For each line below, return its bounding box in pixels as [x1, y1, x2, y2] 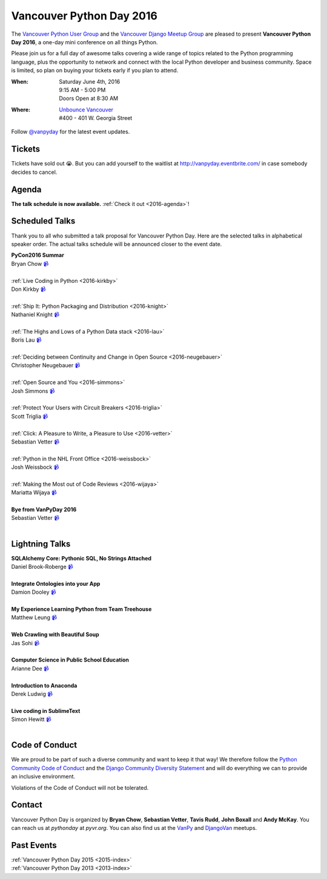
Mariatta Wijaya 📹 [11, 489, 57, 496]
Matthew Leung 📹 [11, 614, 58, 621]
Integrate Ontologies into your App [11, 580, 101, 587]
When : [11, 78, 28, 85]
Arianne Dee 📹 [11, 665, 50, 672]
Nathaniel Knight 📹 [11, 311, 60, 318]
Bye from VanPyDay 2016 [11, 506, 77, 513]
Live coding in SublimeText [11, 707, 81, 714]
